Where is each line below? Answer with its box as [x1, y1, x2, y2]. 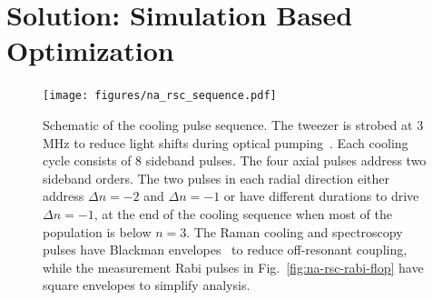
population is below [43, 222, 152, 241]
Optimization [6, 32, 174, 69]
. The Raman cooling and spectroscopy [186, 222, 403, 241]
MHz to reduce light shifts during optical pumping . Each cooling [43, 133, 408, 152]
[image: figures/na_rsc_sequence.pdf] [43, 89, 277, 103]
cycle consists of [43, 151, 132, 170]
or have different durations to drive [223, 186, 419, 205]
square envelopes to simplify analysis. [43, 275, 251, 295]
